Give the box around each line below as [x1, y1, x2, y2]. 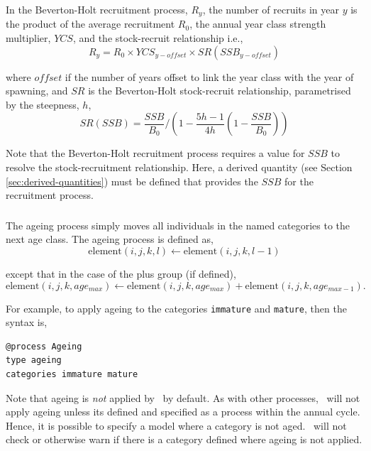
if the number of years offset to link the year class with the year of [65, 69, 354, 84]
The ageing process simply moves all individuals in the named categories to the [6, 217, 350, 232]
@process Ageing [6, 341, 82, 352]
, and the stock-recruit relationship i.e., [72, 31, 243, 45]
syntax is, [6, 315, 48, 330]
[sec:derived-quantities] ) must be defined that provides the [6, 173, 258, 188]
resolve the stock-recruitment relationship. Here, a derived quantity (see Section [6, 160, 353, 175]
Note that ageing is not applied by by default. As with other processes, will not [6, 390, 360, 405]
